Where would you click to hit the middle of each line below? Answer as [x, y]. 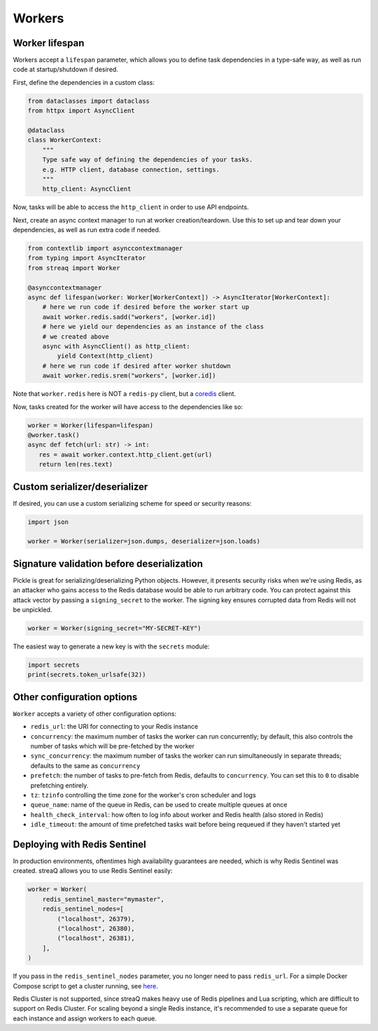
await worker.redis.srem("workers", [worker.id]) [129, 376]
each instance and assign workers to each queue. [85, 1018]
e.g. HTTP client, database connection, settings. [131, 169]
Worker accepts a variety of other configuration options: [94, 713]
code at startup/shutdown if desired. [65, 69]
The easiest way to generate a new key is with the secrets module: [111, 646]
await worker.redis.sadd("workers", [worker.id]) [129, 317]
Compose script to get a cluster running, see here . [85, 986]
